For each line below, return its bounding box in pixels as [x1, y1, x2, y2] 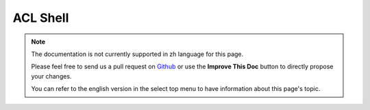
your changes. [31, 72, 72, 80]
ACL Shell [12, 10, 69, 25]
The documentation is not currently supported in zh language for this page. [31, 50, 244, 58]
